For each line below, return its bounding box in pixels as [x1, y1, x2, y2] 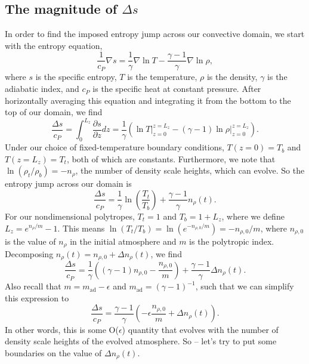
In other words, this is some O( [5, 323, 119, 335]
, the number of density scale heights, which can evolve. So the [75, 164, 305, 177]
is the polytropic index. [189, 235, 274, 247]
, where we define [221, 209, 285, 222]
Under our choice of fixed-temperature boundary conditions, [5, 141, 224, 153]
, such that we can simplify [195, 280, 294, 292]
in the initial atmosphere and [70, 235, 177, 247]
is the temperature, [127, 70, 197, 83]
